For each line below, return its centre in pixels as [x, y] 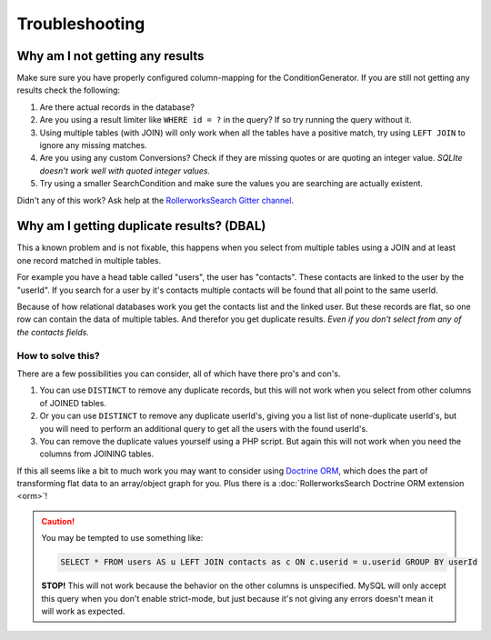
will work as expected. [83, 611]
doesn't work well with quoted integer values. [125, 170]
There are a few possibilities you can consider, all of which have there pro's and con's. [179, 374]
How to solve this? [58, 355]
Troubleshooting [81, 24]
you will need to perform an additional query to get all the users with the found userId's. [204, 428]
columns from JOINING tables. [97, 454]
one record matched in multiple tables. [89, 260]
